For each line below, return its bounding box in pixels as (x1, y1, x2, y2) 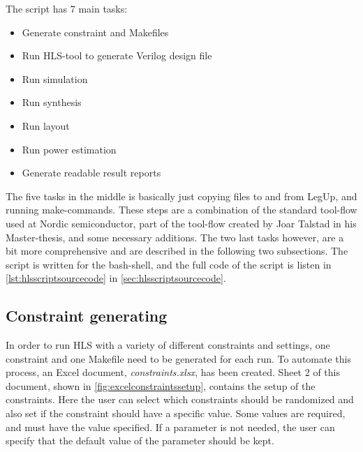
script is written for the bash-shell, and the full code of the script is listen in (6, 257, 332, 271)
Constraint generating (6, 305, 168, 326)
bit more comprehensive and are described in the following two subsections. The (6, 243, 348, 258)
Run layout (22, 118, 70, 133)
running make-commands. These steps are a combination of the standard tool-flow (6, 202, 357, 217)
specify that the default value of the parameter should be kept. (6, 433, 274, 448)
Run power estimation (22, 142, 117, 156)
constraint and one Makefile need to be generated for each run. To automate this (6, 351, 351, 366)
